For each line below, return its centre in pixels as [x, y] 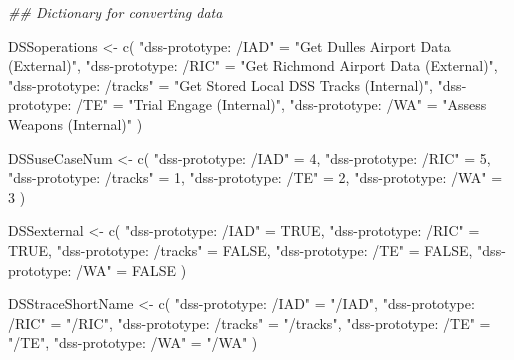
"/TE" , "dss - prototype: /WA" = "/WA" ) [133, 342]
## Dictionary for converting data [115, 12]
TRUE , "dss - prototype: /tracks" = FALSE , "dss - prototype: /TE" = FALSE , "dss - [257, 249]
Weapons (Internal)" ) [75, 123]
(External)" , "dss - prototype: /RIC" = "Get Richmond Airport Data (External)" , [253, 65]
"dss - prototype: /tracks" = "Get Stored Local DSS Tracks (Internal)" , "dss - [237, 84]
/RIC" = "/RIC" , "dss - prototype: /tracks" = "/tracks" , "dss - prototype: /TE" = [249, 322]
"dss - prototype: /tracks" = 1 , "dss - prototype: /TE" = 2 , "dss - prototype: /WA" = [255, 177]
